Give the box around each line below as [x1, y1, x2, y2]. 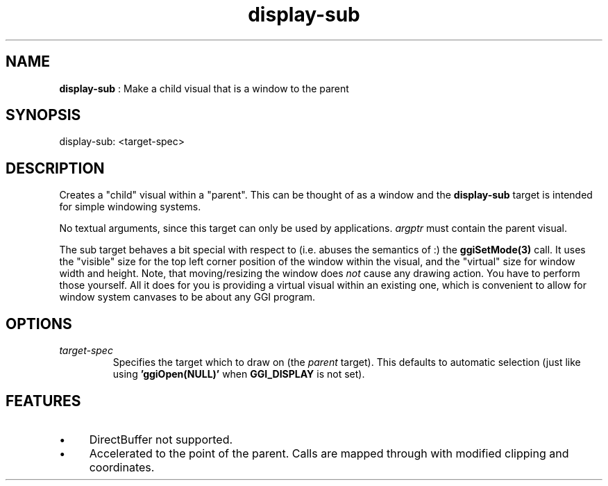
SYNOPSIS [6, 106, 81, 124]
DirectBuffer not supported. [89, 432, 233, 446]
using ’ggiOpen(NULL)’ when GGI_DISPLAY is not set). [112, 368, 365, 380]
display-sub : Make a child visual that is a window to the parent [59, 82, 349, 94]
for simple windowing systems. [59, 201, 201, 213]
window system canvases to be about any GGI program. [59, 291, 316, 303]
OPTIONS [6, 315, 72, 333]
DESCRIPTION [6, 159, 105, 177]
